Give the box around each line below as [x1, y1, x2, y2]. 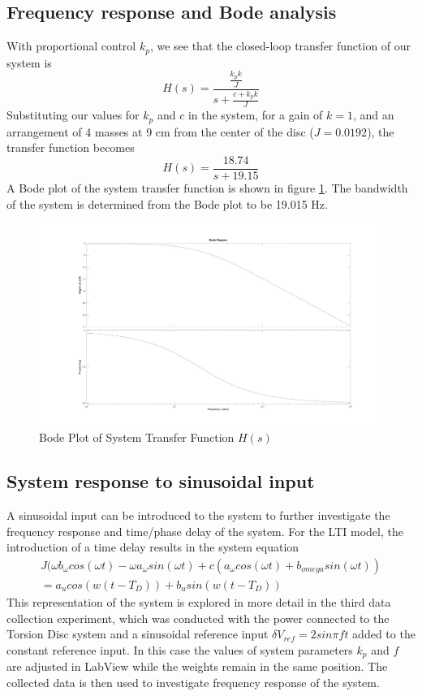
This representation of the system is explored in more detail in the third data [6, 594, 391, 611]
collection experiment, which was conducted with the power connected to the [6, 609, 390, 626]
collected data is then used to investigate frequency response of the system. [6, 673, 380, 690]
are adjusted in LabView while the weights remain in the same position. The [6, 658, 388, 675]
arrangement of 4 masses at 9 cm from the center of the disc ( [6, 123, 314, 140]
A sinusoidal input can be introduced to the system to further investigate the [6, 507, 390, 524]
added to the [352, 625, 416, 642]
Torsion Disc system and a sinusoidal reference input [6, 625, 269, 642]
